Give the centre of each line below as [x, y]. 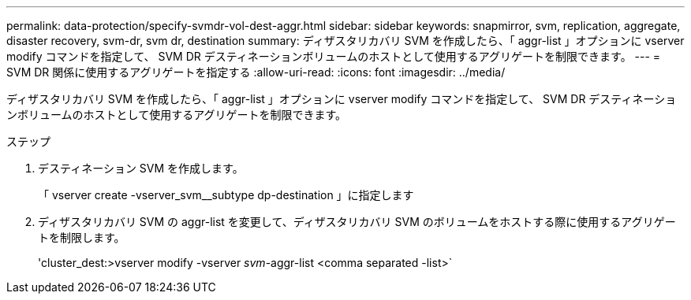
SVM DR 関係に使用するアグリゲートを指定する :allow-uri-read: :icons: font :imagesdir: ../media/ [256, 72]
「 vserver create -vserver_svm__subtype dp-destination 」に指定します [226, 195]
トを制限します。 [82, 237]
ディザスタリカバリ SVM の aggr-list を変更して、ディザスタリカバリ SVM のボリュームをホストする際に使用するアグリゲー [357, 222]
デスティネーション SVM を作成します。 [141, 168]
